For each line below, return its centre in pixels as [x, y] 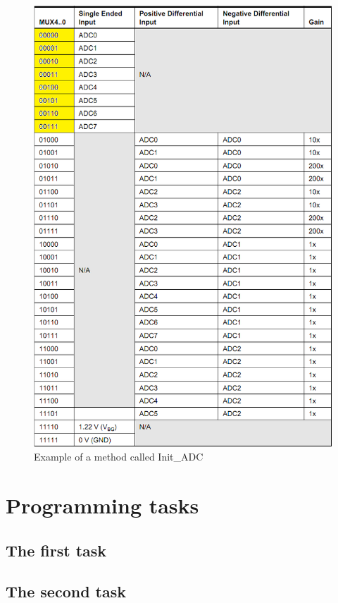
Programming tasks [102, 505]
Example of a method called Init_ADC [119, 457]
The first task [56, 550]
